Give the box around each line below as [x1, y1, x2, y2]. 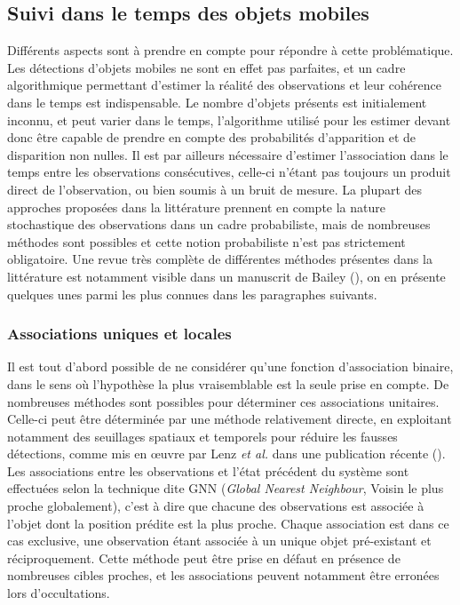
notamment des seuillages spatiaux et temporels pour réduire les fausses [7, 426, 398, 445]
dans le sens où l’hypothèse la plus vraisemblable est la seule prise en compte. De [7, 374, 449, 393]
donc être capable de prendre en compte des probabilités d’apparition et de [7, 128, 416, 147]
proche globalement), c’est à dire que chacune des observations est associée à [7, 497, 424, 515]
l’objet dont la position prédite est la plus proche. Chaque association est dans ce [7, 513, 449, 532]
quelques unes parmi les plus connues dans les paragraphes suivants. [7, 284, 377, 303]
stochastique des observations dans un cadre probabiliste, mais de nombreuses [7, 215, 431, 234]
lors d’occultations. [7, 584, 110, 602]
